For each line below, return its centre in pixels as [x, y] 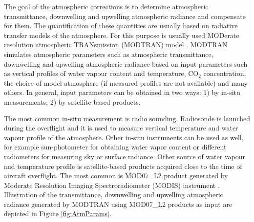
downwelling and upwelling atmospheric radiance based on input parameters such [126, 64]
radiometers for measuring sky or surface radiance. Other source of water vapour [125, 156]
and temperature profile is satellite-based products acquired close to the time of [123, 166]
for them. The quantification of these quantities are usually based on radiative [121, 26]
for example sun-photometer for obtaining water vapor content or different [115, 147]
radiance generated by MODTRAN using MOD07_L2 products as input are [118, 204]
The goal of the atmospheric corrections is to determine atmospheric [106, 6]
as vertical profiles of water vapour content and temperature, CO [101, 73]
